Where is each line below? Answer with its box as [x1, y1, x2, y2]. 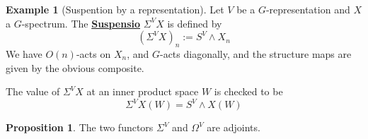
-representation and [265, 2, 350, 16]
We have [6, 46, 42, 61]
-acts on [76, 46, 111, 61]
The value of [6, 84, 60, 99]
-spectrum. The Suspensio [21, 16, 141, 30]
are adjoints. [207, 120, 260, 135]
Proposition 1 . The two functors [6, 120, 154, 135]
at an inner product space [86, 84, 199, 99]
